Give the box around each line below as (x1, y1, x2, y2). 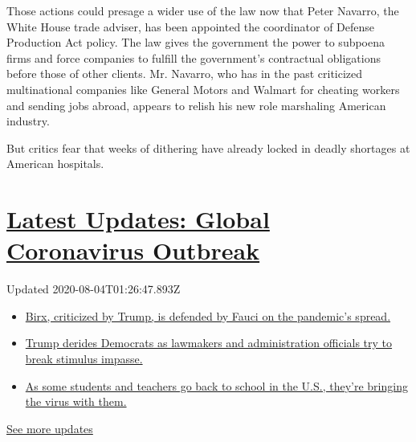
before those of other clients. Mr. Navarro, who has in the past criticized (6, 65, 363, 82)
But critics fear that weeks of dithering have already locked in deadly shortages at (6, 139, 410, 156)
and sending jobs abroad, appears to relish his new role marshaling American (6, 96, 386, 113)
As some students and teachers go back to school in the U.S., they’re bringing (25, 377, 408, 394)
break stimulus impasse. (25, 350, 143, 367)
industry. (6, 113, 50, 129)
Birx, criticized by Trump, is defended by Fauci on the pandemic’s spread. (25, 307, 391, 324)
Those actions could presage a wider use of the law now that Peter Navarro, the (6, 2, 399, 18)
